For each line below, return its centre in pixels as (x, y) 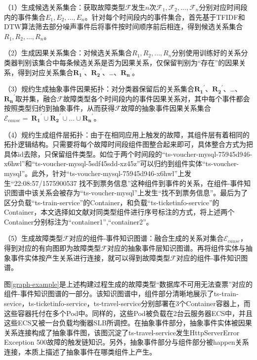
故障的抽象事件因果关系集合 (166, 108)
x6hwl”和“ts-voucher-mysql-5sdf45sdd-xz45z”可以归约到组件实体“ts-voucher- (122, 163)
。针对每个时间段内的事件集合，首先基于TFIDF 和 (165, 17)
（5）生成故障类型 (33, 238)
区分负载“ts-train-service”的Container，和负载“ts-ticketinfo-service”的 (112, 202)
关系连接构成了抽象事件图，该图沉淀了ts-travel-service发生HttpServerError (122, 332)
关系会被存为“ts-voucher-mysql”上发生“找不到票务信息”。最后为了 (143, 193)
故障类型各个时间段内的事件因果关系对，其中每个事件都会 (156, 98)
